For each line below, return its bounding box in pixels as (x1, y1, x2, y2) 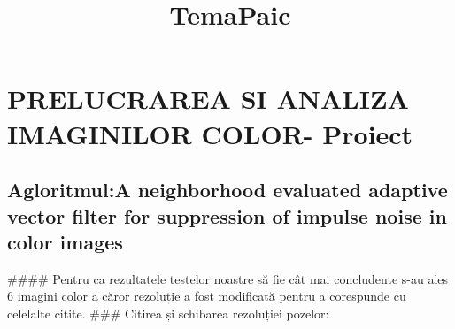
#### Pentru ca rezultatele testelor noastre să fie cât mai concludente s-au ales (7, 269, 449, 287)
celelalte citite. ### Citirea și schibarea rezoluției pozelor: (7, 303, 329, 322)
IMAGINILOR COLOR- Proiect (7, 115, 413, 151)
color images (7, 227, 123, 255)
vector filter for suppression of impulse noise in (7, 202, 447, 229)
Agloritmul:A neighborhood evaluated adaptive (7, 176, 448, 203)
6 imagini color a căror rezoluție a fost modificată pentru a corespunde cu (7, 287, 406, 305)
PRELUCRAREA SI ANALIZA (7, 80, 409, 117)
